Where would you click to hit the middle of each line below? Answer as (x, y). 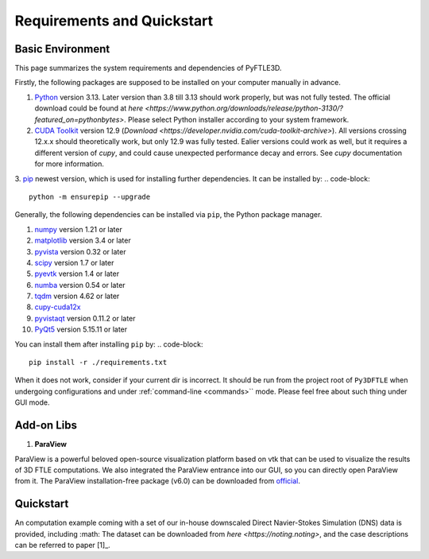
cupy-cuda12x (58, 307)
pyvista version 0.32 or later (80, 251)
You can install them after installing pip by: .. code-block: (109, 344)
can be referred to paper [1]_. (62, 545)
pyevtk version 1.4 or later (77, 274)
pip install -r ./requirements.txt (98, 363)
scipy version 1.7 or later (74, 262)
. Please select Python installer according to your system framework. (236, 119)
